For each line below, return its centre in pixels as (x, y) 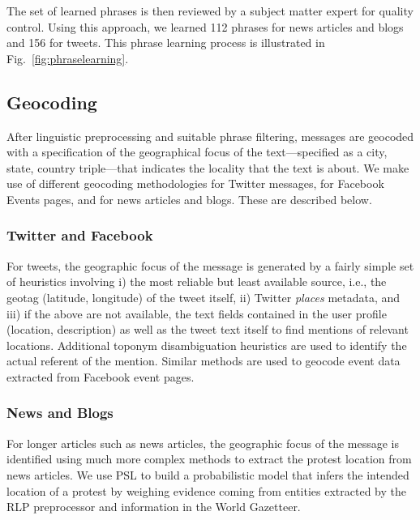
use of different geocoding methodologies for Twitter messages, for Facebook (195, 183)
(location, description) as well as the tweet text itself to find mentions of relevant (208, 329)
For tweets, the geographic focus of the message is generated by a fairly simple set (210, 265)
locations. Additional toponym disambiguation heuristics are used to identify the (207, 345)
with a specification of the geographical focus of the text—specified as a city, (197, 152)
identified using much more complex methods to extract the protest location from (209, 459)
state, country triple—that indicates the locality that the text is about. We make (208, 167)
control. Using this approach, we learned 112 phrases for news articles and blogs (205, 26)
